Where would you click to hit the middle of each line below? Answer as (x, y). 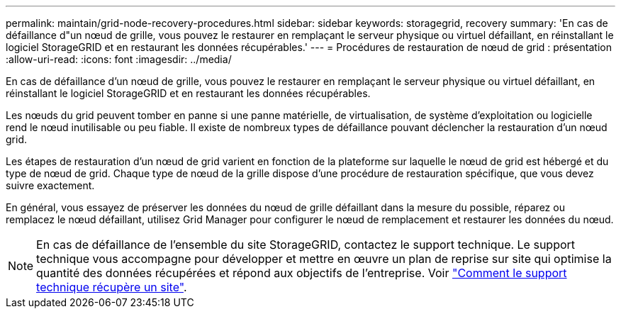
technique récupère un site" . (112, 287)
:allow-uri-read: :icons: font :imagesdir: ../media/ (119, 59)
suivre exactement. (50, 185)
